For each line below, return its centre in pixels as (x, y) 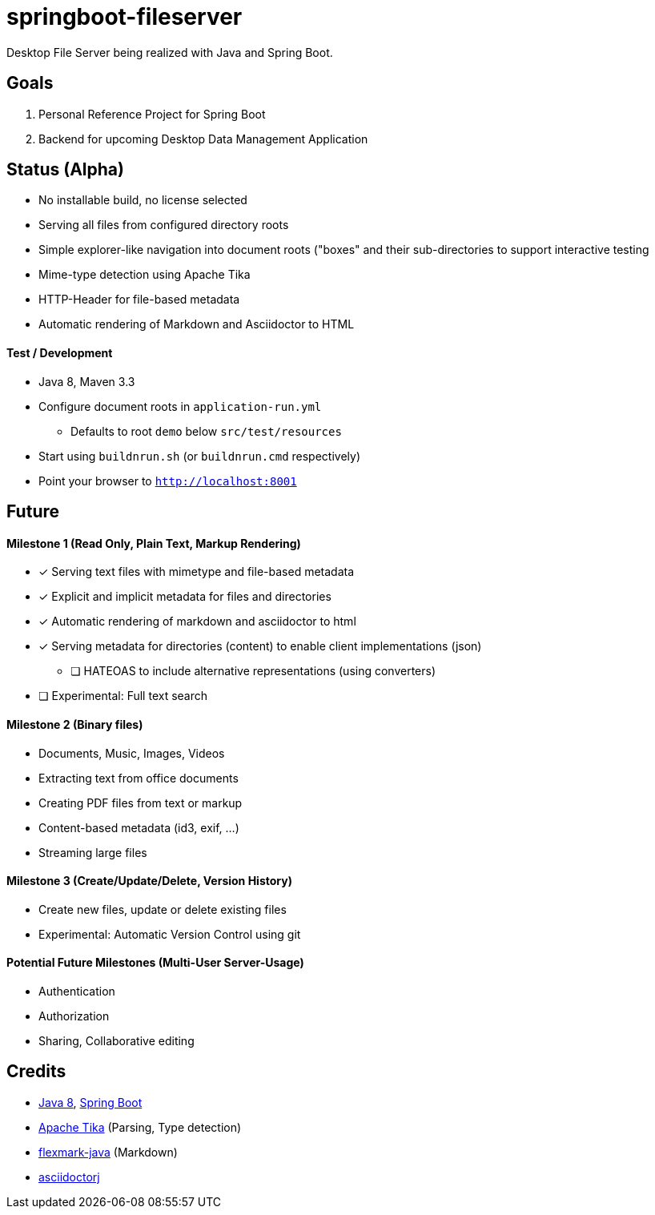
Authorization (74, 1016)
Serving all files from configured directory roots (164, 225)
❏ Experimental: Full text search (123, 696)
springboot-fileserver (125, 17)
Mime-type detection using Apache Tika (145, 275)
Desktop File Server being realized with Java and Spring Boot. (170, 52)
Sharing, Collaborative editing (117, 1040)
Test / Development (60, 353)
